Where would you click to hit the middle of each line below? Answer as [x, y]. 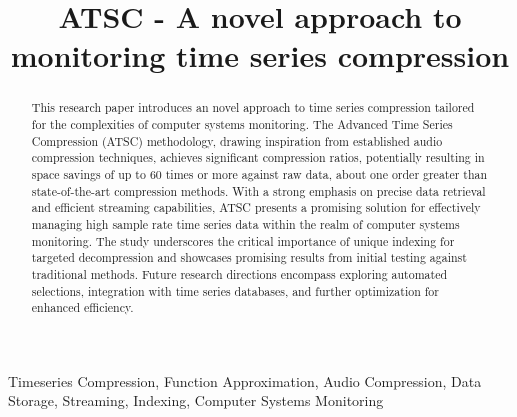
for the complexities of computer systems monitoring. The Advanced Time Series [242, 124]
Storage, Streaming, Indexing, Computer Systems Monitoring [196, 400]
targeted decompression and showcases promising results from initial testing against [249, 257]
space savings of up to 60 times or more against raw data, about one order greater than [259, 173]
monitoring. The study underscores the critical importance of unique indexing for [243, 240]
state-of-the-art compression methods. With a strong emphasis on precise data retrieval [258, 190]
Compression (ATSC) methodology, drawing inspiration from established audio [237, 140]
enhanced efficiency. [82, 307]
